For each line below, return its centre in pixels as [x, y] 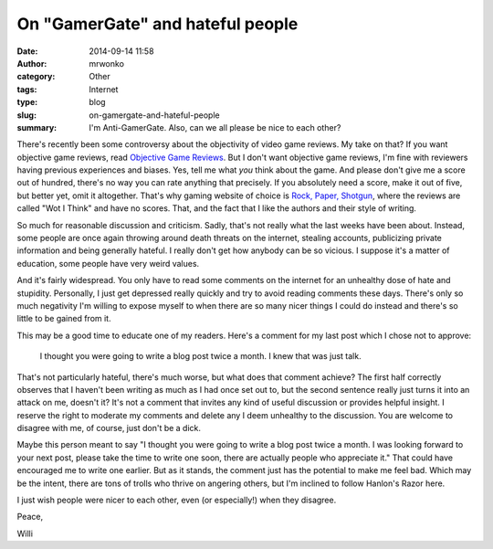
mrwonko [107, 63]
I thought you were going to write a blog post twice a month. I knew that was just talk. [200, 356]
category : [36, 77]
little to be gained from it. [64, 319]
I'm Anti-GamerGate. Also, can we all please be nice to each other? [215, 127]
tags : [27, 89]
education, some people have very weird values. [108, 263]
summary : [37, 127]
